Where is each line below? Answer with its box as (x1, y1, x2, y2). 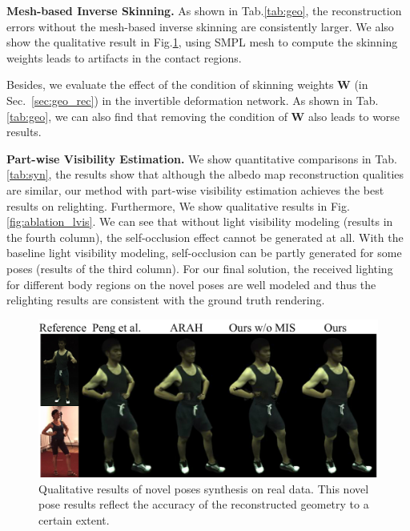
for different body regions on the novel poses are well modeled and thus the (6, 276, 376, 292)
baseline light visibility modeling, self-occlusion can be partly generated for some (6, 244, 402, 261)
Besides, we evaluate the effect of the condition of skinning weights (6, 76, 334, 93)
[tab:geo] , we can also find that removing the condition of (6, 107, 287, 124)
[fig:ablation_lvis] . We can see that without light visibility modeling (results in (6, 213, 393, 230)
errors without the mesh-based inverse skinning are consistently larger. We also (6, 18, 394, 34)
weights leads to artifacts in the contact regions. (6, 49, 242, 66)
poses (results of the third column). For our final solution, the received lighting (6, 259, 393, 276)
